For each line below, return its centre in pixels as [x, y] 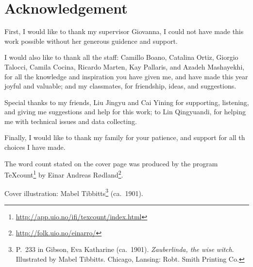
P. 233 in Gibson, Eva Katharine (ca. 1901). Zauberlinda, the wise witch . [125, 249]
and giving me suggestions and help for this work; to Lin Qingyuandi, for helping [125, 112]
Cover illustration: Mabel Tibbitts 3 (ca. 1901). [74, 192]
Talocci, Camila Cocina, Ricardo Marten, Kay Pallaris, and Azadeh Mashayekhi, [125, 66]
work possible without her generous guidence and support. [91, 41]
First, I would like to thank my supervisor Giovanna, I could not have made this [124, 31]
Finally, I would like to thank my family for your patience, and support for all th [125, 137]
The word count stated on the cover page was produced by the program [111, 163]
